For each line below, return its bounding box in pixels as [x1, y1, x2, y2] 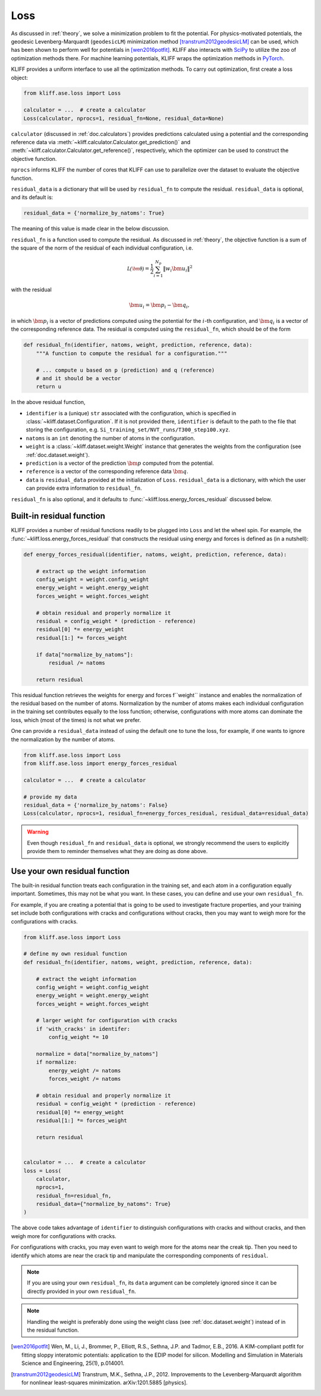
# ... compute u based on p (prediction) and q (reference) [36, 366, 215, 374]
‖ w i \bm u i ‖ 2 [162, 264, 193, 273]
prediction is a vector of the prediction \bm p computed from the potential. [26, 459, 214, 467]
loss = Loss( [23, 1167, 62, 1174]
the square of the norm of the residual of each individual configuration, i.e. [11, 244, 193, 251]
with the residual [11, 286, 52, 293]
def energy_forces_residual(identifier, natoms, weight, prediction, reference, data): [23, 551, 287, 558]
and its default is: [11, 194, 53, 201]
